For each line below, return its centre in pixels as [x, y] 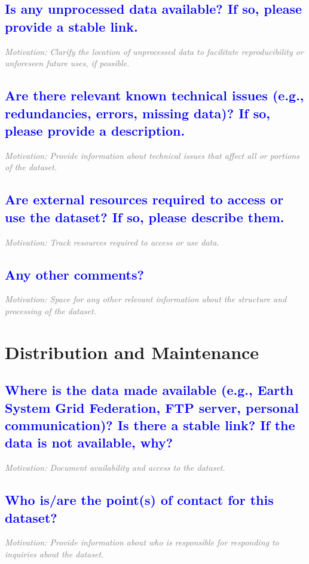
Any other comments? [74, 274]
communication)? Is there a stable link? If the [150, 425]
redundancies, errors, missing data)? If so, [138, 113]
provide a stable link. [71, 26]
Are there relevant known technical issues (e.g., [154, 95]
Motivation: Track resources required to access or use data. [112, 242]
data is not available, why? [89, 442]
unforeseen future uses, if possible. [67, 63]
